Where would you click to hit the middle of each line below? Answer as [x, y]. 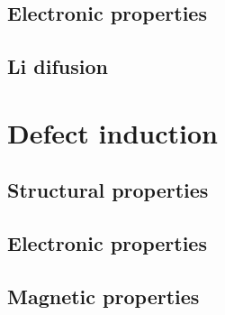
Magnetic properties [103, 296]
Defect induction [112, 132]
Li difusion [58, 66]
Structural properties [108, 190]
